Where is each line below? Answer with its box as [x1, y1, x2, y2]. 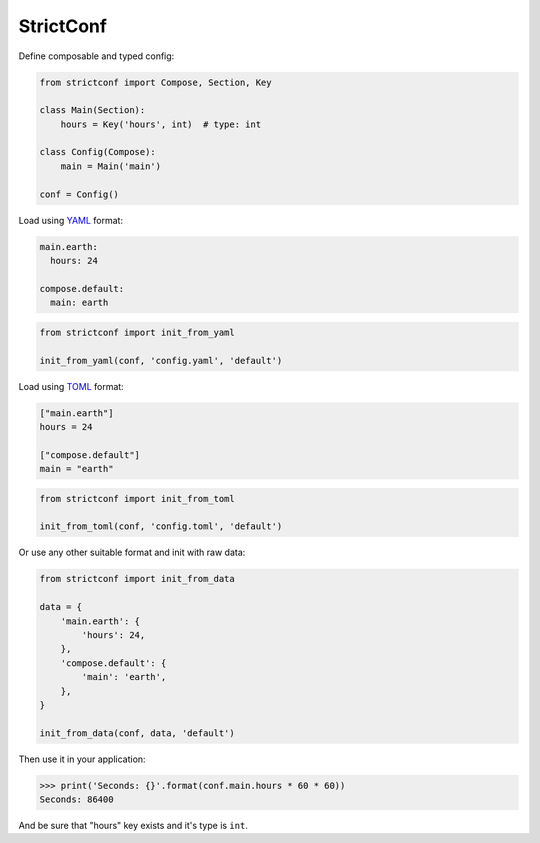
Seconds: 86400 [39, 794, 114, 805]
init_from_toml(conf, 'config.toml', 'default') [39, 521, 283, 532]
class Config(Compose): [39, 146, 157, 158]
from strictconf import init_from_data [39, 573, 235, 585]
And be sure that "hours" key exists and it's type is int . [18, 820, 249, 832]
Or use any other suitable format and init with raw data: [18, 546, 246, 559]
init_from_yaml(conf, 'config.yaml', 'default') [39, 355, 283, 366]
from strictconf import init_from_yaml [39, 326, 235, 338]
